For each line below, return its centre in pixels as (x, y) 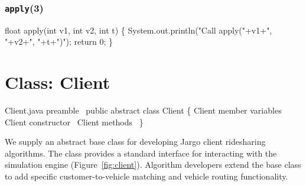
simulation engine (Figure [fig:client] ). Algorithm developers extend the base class (153, 165)
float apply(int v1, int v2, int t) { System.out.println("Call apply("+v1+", (139, 30)
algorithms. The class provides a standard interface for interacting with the (141, 153)
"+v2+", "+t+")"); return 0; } (59, 41)
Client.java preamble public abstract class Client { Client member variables (143, 110)
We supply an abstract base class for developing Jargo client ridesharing (135, 142)
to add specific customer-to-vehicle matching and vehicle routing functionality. (147, 176)
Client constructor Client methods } (74, 122)
